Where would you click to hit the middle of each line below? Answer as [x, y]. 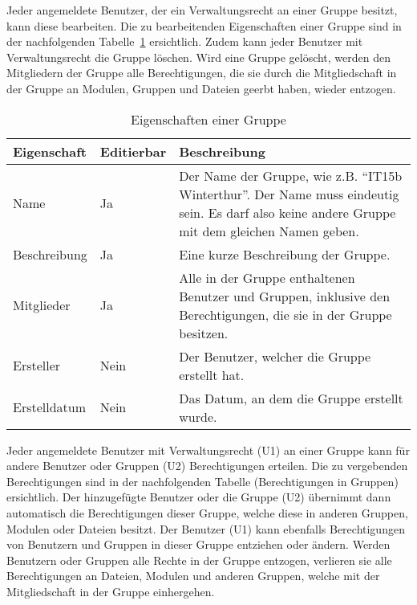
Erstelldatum [50, 407]
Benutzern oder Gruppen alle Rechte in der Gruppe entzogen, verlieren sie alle [199, 560]
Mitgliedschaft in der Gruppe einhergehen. [111, 591]
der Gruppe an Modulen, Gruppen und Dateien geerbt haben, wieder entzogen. [201, 88]
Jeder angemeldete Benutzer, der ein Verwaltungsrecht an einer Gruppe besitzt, [202, 10]
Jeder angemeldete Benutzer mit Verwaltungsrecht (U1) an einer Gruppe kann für [208, 450]
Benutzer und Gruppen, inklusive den [285, 296]
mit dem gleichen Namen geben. [269, 231]
